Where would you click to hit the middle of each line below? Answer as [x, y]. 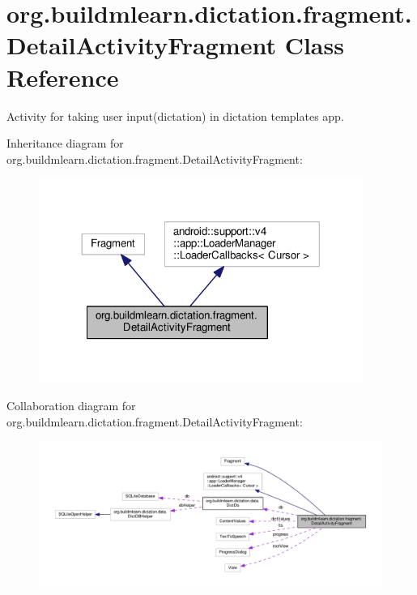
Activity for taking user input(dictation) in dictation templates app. [175, 116]
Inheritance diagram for [65, 143]
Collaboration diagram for [71, 406]
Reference [63, 77]
